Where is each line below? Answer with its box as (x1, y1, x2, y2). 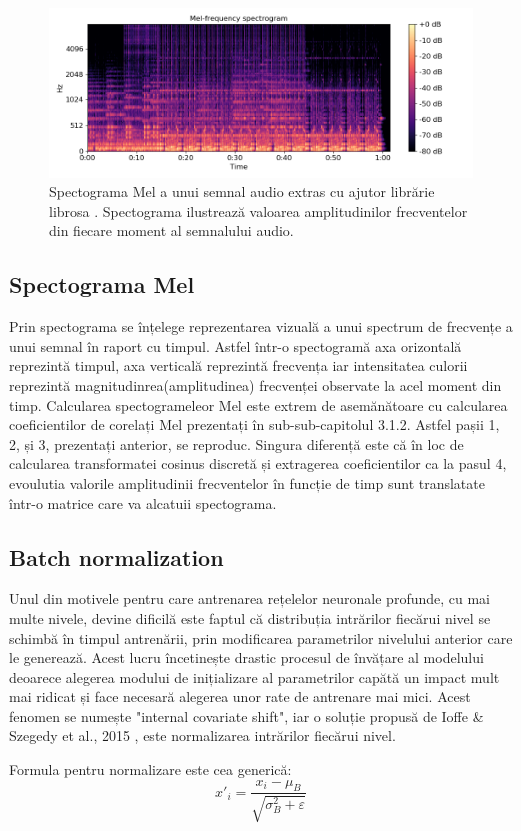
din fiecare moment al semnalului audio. (49, 220, 294, 241)
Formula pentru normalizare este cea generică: (9, 759, 292, 780)
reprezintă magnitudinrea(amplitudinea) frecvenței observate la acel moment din (9, 374, 502, 395)
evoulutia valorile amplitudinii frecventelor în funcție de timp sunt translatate (9, 472, 485, 493)
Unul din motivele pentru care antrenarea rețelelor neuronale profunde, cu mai (9, 588, 491, 609)
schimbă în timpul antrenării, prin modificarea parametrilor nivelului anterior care (9, 627, 513, 648)
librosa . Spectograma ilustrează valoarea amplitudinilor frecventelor (49, 200, 468, 221)
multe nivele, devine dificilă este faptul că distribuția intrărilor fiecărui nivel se (9, 607, 491, 628)
